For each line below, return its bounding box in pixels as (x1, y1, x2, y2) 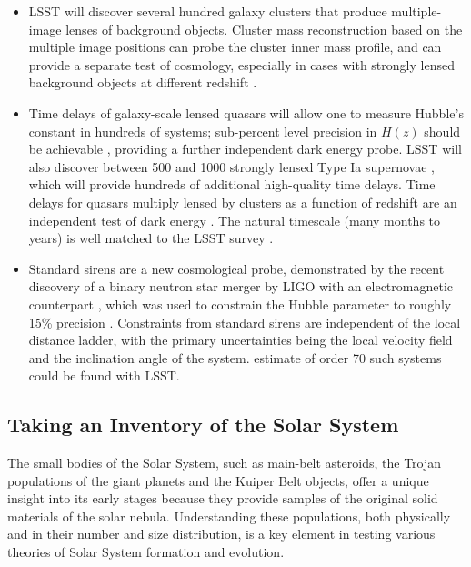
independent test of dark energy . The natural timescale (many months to (28, 210, 441, 229)
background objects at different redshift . (28, 73, 257, 92)
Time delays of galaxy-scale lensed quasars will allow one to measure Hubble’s (28, 103, 464, 122)
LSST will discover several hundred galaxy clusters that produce (28, 2, 387, 20)
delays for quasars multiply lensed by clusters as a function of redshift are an (28, 192, 457, 211)
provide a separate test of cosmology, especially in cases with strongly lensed (28, 55, 455, 74)
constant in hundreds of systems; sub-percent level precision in (28, 121, 377, 140)
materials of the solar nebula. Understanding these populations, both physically (7, 506, 451, 525)
